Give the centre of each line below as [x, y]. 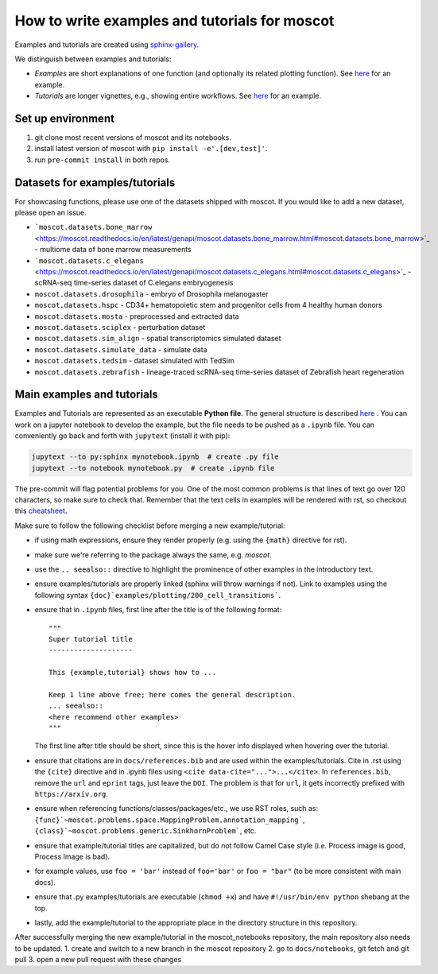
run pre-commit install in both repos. [103, 160]
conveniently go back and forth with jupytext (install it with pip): [122, 436]
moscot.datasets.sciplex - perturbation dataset [120, 327]
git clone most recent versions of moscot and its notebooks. [133, 138]
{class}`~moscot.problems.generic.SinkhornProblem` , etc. [145, 831]
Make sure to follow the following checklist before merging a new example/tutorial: [150, 526]
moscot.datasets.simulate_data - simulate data [121, 349]
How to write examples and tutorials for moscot [174, 21]
